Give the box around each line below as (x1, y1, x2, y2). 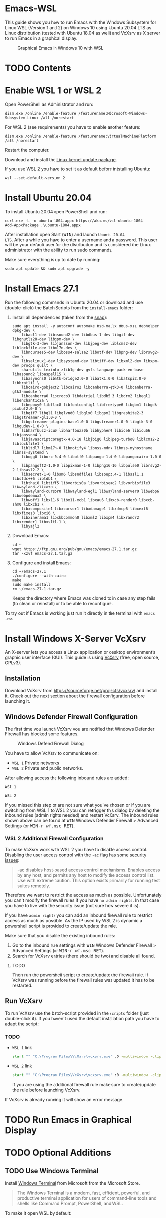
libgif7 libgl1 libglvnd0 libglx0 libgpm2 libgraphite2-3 (21, 410, 144, 415)
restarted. (12, 982, 33, 988)
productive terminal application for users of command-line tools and (17, 1195, 157, 1201)
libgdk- (143, 402, 160, 407)
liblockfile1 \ (12, 441, 44, 446)
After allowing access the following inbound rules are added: (5, 775, 129, 781)
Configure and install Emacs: (12, 560, 71, 566)
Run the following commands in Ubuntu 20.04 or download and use (5, 299, 143, 305)
